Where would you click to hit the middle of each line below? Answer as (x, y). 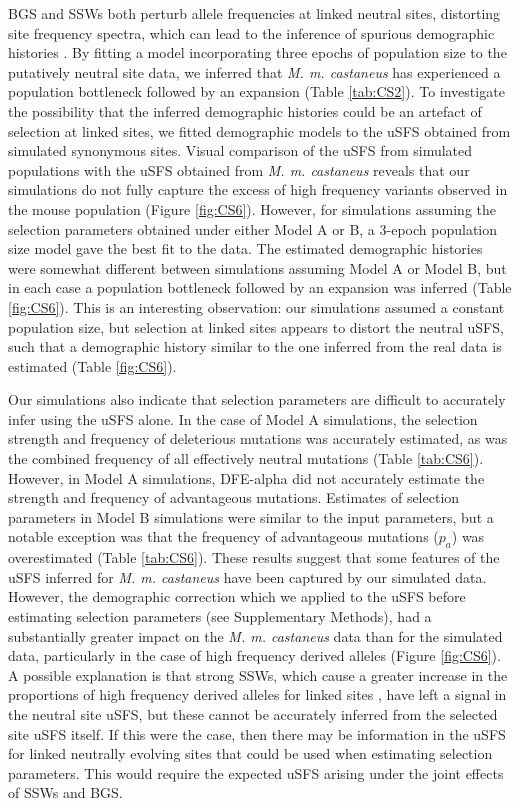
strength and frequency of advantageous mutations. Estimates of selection (234, 497)
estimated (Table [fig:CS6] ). (92, 365)
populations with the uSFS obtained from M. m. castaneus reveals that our (239, 169)
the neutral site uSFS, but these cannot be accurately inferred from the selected (253, 713)
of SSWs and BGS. (65, 792)
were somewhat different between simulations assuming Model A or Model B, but (257, 267)
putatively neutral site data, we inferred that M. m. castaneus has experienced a (254, 71)
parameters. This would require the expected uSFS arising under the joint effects (256, 772)
